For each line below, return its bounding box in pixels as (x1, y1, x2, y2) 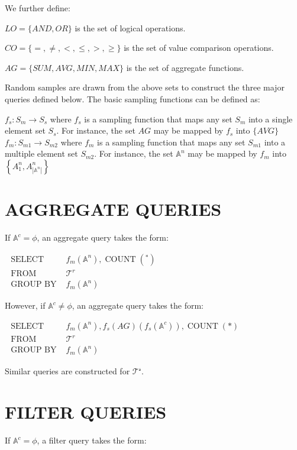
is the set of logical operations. (75, 21, 186, 34)
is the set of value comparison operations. (124, 41, 274, 54)
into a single (248, 112, 293, 125)
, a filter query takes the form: (37, 434, 147, 446)
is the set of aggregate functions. (126, 61, 244, 73)
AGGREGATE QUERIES (5, 197, 222, 221)
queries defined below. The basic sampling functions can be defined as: (5, 92, 260, 105)
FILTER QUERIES (5, 400, 167, 424)
